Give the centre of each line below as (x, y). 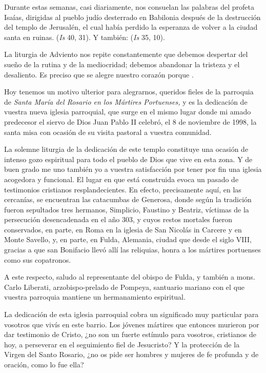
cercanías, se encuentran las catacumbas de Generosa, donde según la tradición (128, 199)
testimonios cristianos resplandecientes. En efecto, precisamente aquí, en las (123, 189)
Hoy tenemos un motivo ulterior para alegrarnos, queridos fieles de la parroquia (129, 92)
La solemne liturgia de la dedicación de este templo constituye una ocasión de (126, 149)
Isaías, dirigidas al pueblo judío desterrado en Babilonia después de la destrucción (132, 17)
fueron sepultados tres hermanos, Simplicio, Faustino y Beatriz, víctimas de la (127, 209)
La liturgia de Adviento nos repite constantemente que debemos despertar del (126, 54)
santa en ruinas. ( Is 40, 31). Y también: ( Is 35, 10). (85, 37)
